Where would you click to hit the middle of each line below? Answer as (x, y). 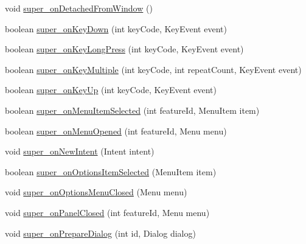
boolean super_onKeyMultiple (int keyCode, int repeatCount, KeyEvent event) (153, 69)
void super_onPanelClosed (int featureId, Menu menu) (107, 212)
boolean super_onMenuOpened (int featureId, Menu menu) (116, 131)
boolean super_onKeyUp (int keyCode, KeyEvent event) (111, 90)
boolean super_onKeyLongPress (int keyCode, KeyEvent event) (124, 49)
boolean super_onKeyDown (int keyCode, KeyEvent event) (116, 28)
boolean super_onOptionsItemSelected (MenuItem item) (111, 171)
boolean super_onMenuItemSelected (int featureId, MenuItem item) (132, 110)
